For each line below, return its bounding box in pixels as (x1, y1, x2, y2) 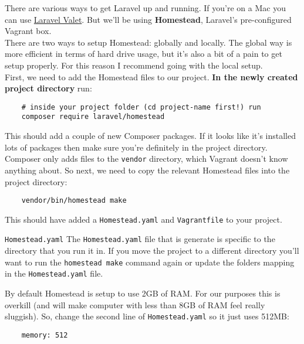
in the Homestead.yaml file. (5, 267, 103, 280)
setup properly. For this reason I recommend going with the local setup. (5, 59, 263, 71)
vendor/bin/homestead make (21, 196, 127, 205)
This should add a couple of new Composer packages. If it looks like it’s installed (5, 130, 296, 142)
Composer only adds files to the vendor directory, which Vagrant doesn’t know (5, 152, 288, 165)
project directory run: (5, 82, 92, 94)
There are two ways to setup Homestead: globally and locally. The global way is (5, 36, 292, 48)
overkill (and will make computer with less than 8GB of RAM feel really (5, 298, 265, 311)
